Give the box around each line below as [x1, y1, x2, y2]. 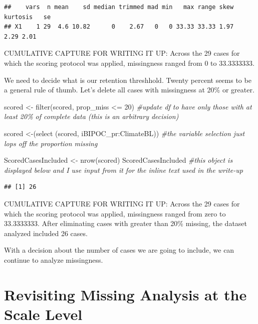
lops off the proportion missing [4, 138, 98, 148]
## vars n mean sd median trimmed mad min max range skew [4, 4, 234, 11]
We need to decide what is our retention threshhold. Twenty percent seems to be [4, 74, 251, 85]
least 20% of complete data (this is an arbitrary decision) [4, 111, 179, 122]
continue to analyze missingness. [4, 254, 103, 265]
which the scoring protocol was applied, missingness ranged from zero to [4, 208, 226, 219]
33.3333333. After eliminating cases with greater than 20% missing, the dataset [4, 218, 247, 229]
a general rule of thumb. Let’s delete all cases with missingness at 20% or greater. [4, 84, 254, 95]
